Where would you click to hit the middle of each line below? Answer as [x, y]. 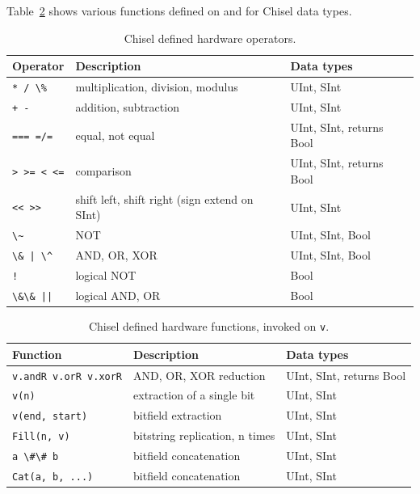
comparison [103, 171]
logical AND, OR [118, 295]
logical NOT [106, 275]
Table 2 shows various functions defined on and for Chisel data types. [179, 11]
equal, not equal [115, 135]
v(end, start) [50, 417]
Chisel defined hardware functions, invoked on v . [209, 326]
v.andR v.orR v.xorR [67, 376]
